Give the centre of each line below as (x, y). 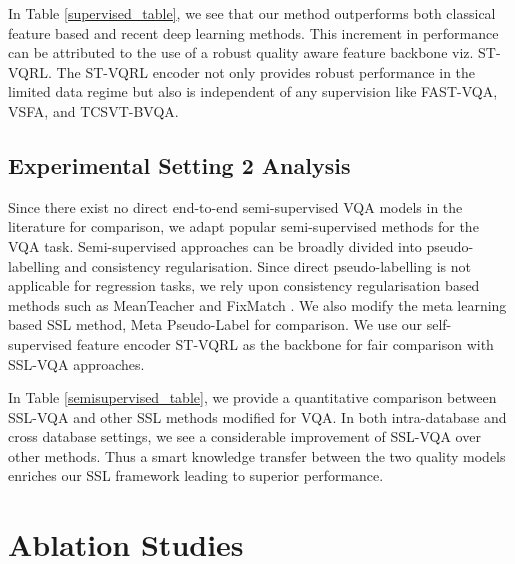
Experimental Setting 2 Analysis (179, 164)
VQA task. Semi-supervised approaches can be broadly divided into (215, 245)
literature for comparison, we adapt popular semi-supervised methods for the (243, 226)
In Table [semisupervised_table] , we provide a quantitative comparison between (252, 397)
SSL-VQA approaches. (76, 363)
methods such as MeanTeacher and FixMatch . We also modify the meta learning (257, 304)
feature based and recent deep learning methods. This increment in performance (253, 32)
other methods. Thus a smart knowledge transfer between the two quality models (257, 455)
